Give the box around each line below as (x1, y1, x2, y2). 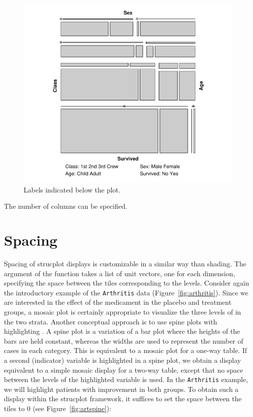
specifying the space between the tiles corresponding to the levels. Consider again (4, 278, 249, 288)
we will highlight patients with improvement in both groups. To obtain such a (4, 384, 239, 394)
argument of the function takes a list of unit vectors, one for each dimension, (4, 268, 235, 278)
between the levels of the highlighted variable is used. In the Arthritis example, (4, 374, 248, 385)
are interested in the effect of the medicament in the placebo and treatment (4, 297, 232, 307)
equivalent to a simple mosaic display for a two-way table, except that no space (4, 364, 243, 375)
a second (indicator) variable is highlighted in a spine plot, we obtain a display (4, 355, 241, 365)
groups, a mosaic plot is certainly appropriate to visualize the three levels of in (4, 307, 241, 317)
